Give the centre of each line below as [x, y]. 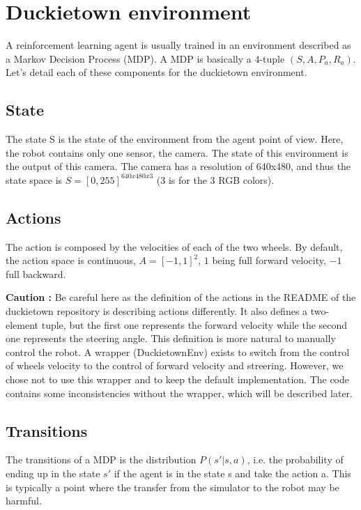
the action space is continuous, [71, 260]
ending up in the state [53, 473]
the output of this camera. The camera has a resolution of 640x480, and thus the [178, 166]
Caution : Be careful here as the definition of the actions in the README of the [181, 297]
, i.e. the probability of [295, 459]
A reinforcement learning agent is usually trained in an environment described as [178, 45]
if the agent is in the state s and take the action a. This [232, 473]
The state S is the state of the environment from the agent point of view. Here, [175, 139]
